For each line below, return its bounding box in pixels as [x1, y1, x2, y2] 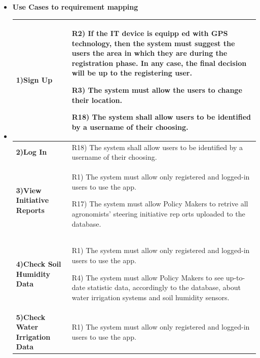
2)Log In [16, 147, 47, 157]
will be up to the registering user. [71, 67, 192, 78]
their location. [71, 94, 122, 105]
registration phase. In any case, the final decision [71, 57, 247, 68]
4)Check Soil [16, 258, 61, 269]
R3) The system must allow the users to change [71, 85, 242, 95]
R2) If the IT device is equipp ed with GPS [71, 28, 228, 39]
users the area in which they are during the [71, 48, 228, 58]
